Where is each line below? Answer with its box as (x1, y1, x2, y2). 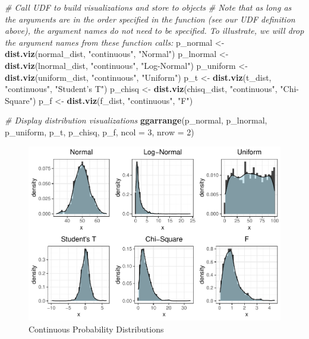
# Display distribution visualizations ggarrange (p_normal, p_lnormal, (5, 114, 267, 126)
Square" (5, 94, 33, 106)
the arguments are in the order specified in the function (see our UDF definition (5, 12, 295, 25)
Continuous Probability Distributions (29, 322, 164, 335)
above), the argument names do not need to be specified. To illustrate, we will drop (5, 24, 304, 37)
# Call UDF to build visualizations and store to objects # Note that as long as (5, 1, 292, 13)
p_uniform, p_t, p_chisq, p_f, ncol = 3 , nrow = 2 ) (5, 125, 194, 138)
